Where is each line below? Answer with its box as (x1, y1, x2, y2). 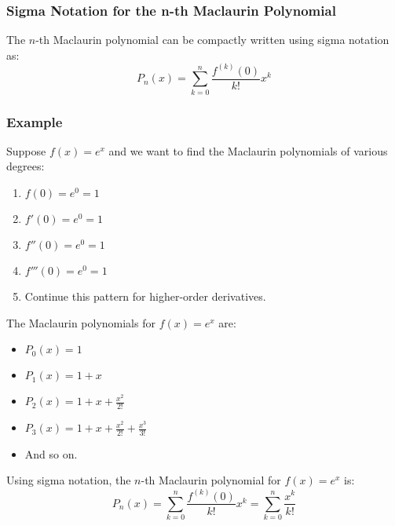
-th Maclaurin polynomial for (141, 472, 281, 488)
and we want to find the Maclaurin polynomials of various (108, 142, 388, 159)
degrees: (6, 158, 45, 174)
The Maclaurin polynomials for (6, 314, 155, 331)
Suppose (6, 142, 46, 159)
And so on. (24, 445, 78, 462)
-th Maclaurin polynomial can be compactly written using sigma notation (35, 31, 390, 48)
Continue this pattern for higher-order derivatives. (24, 288, 266, 305)
